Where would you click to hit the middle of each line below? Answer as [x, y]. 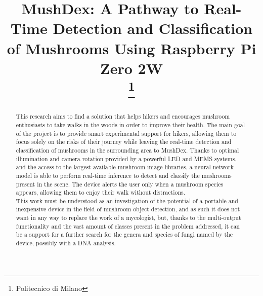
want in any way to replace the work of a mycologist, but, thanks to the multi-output [128, 218]
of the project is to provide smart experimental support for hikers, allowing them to [126, 133]
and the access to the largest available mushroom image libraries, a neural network [125, 167]
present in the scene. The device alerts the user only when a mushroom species [120, 184]
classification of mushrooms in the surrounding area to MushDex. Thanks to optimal [127, 150]
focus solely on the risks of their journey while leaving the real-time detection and [124, 142]
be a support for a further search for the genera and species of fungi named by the [124, 234]
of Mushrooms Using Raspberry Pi [131, 48]
